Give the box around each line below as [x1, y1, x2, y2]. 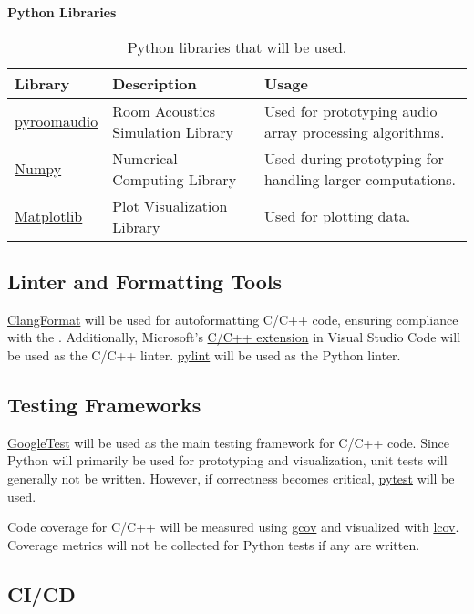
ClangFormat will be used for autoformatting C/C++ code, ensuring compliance [7, 309, 459, 328]
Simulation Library [112, 120, 233, 142]
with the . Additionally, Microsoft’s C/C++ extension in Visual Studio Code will [7, 328, 461, 347]
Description [112, 72, 197, 94]
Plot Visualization [112, 194, 228, 216]
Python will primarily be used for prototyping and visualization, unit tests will [7, 451, 448, 470]
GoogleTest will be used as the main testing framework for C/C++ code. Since [7, 432, 450, 452]
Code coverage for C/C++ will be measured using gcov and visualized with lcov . [7, 517, 459, 536]
